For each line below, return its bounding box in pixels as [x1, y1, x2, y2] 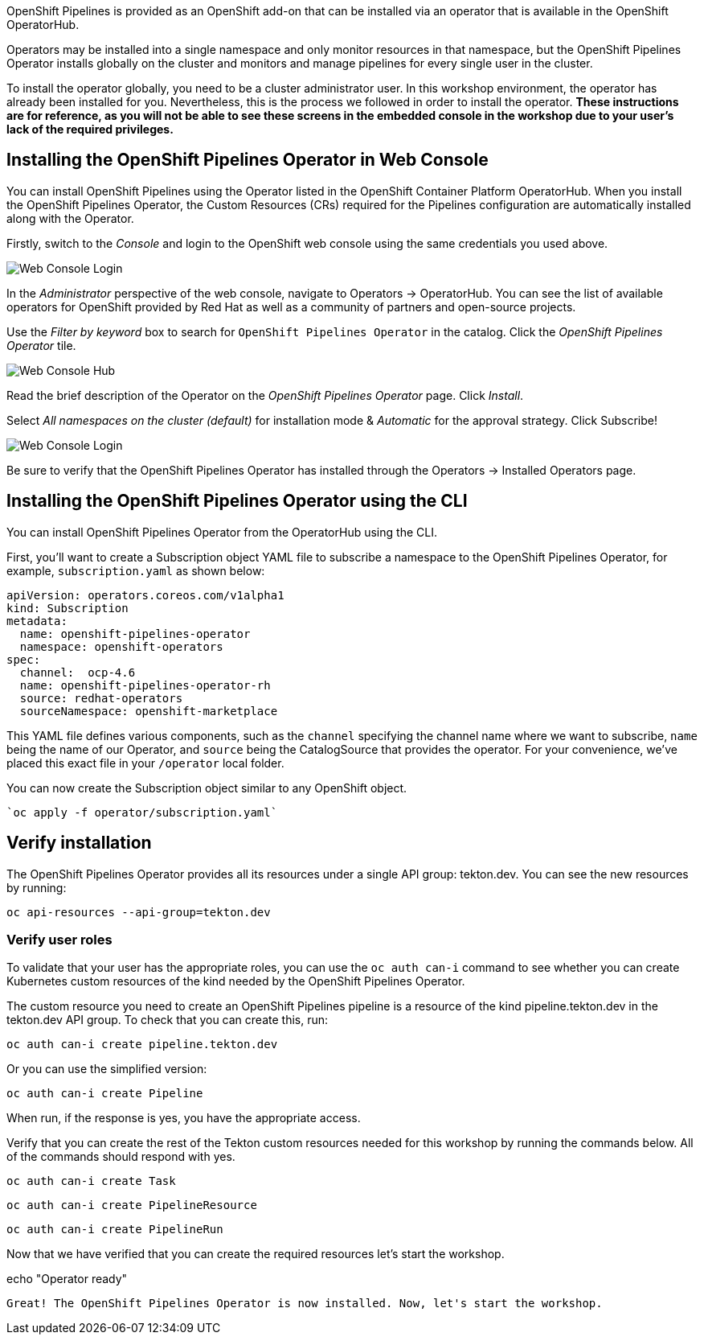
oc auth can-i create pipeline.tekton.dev [6, 1038, 278, 1051]
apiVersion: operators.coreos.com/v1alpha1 [6, 588, 284, 602]
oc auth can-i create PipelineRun [6, 1223, 223, 1236]
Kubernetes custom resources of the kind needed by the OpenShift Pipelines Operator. [6, 974, 465, 989]
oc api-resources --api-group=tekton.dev [6, 905, 271, 919]
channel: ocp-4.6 [19, 665, 136, 679]
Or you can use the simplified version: [6, 1062, 207, 1076]
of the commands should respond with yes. [6, 1150, 235, 1164]
